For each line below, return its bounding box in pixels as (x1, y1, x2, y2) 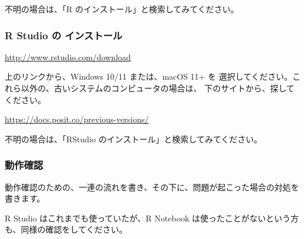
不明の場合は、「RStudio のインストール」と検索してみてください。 (5, 132, 262, 145)
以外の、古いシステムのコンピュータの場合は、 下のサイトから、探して (21, 82, 295, 94)
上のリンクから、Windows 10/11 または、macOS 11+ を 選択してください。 (5, 70, 292, 83)
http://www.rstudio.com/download (5, 50, 131, 63)
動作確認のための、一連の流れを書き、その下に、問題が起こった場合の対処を (5, 180, 299, 193)
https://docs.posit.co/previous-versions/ (5, 113, 149, 125)
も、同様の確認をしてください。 (5, 223, 127, 235)
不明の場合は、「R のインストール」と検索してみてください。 (5, 3, 239, 15)
